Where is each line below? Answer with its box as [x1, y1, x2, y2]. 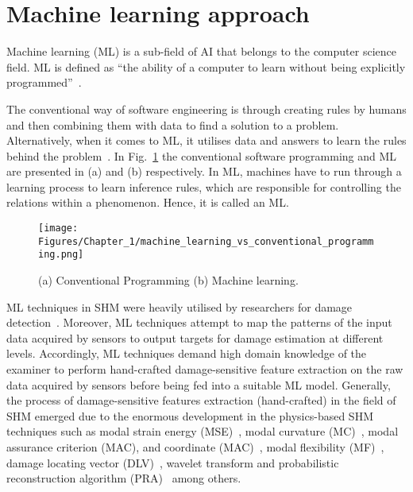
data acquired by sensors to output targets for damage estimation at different [6, 329, 384, 346]
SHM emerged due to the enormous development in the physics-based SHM [6, 407, 373, 424]
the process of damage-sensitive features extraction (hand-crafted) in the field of [6, 392, 396, 409]
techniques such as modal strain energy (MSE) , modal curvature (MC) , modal [6, 423, 399, 440]
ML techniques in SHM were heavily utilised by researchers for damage [6, 298, 353, 315]
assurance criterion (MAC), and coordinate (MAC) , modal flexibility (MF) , [6, 438, 384, 455]
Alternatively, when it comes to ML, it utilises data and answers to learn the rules [6, 132, 407, 149]
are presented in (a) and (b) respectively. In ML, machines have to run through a [6, 163, 402, 180]
